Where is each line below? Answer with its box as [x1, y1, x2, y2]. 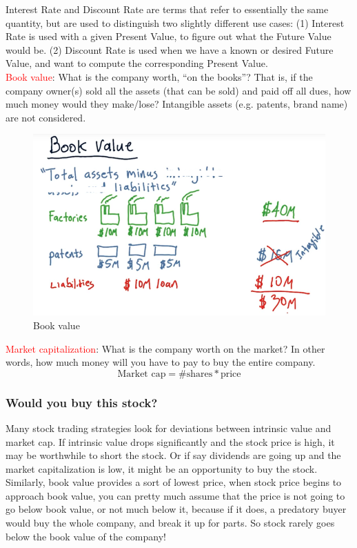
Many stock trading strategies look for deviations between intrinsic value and [6, 420, 331, 435]
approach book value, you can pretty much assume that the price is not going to [6, 488, 345, 502]
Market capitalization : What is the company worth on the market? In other [6, 341, 325, 355]
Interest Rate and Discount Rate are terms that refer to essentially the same [6, 2, 329, 16]
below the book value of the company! [6, 529, 166, 543]
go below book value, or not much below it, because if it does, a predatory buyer [6, 502, 347, 516]
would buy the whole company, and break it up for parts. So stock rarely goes [6, 516, 335, 530]
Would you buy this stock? [6, 393, 158, 411]
